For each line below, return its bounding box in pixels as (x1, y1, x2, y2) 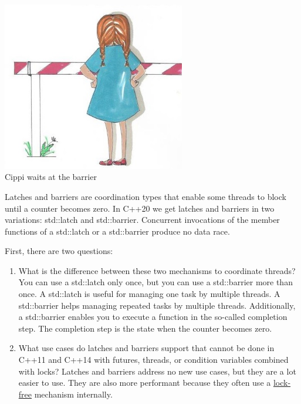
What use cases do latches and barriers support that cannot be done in (18, 342, 275, 354)
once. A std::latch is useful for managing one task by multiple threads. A (18, 288, 280, 300)
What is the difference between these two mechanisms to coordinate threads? (18, 264, 296, 276)
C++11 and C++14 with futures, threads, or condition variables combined (18, 353, 289, 366)
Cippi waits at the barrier (5, 171, 97, 183)
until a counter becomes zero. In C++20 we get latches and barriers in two (5, 202, 275, 214)
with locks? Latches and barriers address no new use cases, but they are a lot (18, 365, 296, 377)
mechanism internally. (34, 388, 113, 400)
